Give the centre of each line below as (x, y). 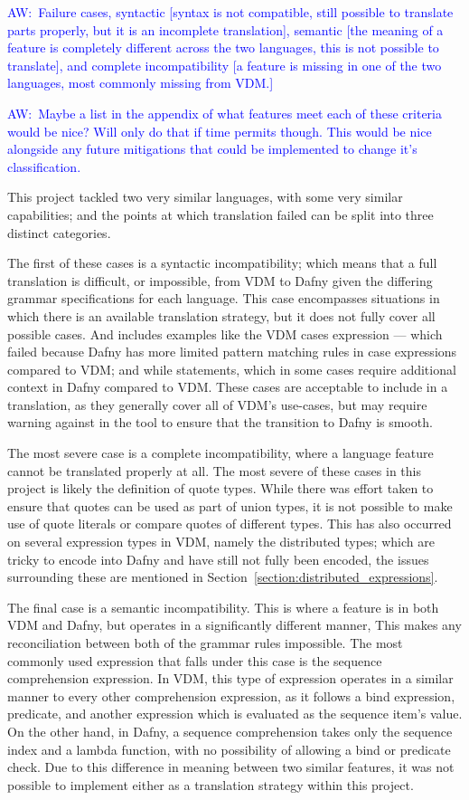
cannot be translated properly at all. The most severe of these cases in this (214, 470)
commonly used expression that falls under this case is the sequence (195, 660)
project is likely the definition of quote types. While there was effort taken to (220, 488)
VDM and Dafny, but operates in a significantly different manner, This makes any (234, 625)
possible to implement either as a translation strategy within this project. (211, 784)
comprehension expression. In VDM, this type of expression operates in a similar (230, 678)
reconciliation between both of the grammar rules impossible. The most (205, 643)
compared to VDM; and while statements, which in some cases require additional (232, 369)
